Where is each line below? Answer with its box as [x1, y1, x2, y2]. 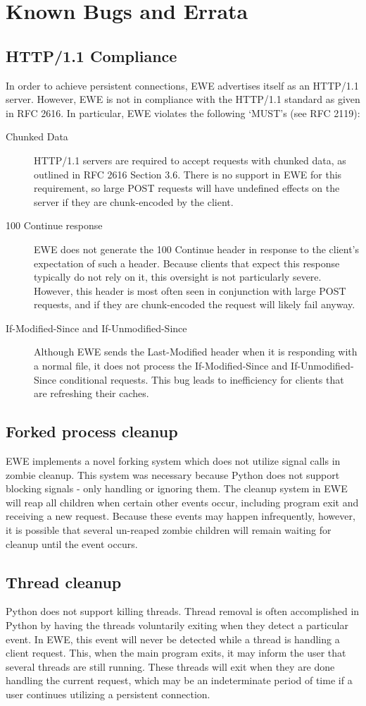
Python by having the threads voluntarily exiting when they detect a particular [6, 618, 348, 633]
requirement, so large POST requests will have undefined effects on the [34, 181, 340, 195]
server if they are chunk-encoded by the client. [34, 194, 234, 209]
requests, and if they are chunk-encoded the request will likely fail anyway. [34, 297, 355, 312]
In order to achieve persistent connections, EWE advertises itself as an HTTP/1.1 [6, 78, 359, 92]
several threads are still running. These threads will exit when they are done [6, 659, 335, 674]
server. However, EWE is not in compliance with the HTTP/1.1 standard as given [6, 92, 360, 106]
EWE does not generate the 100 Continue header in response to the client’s [34, 241, 360, 256]
